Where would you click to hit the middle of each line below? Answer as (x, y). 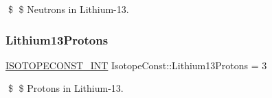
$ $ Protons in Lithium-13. (66, 88)
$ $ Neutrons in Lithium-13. (68, 9)
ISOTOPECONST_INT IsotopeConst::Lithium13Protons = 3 (136, 65)
